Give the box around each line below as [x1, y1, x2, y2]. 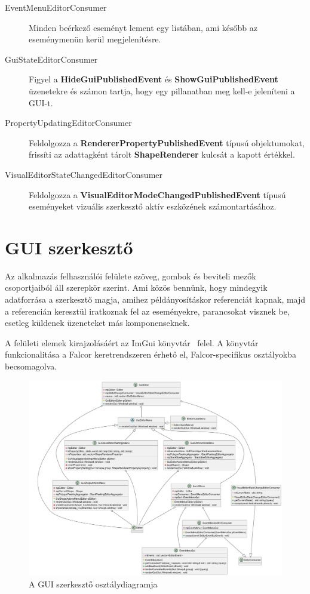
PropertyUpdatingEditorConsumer [5, 116, 132, 129]
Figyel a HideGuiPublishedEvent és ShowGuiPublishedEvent [29, 73, 278, 85]
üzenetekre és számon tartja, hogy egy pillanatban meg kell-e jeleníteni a [29, 84, 295, 97]
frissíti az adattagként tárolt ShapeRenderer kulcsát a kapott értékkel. [29, 148, 295, 161]
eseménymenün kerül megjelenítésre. [29, 33, 161, 45]
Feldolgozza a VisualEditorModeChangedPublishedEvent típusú [29, 188, 286, 201]
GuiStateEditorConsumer [5, 53, 98, 65]
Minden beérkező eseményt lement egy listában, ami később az [29, 21, 257, 33]
